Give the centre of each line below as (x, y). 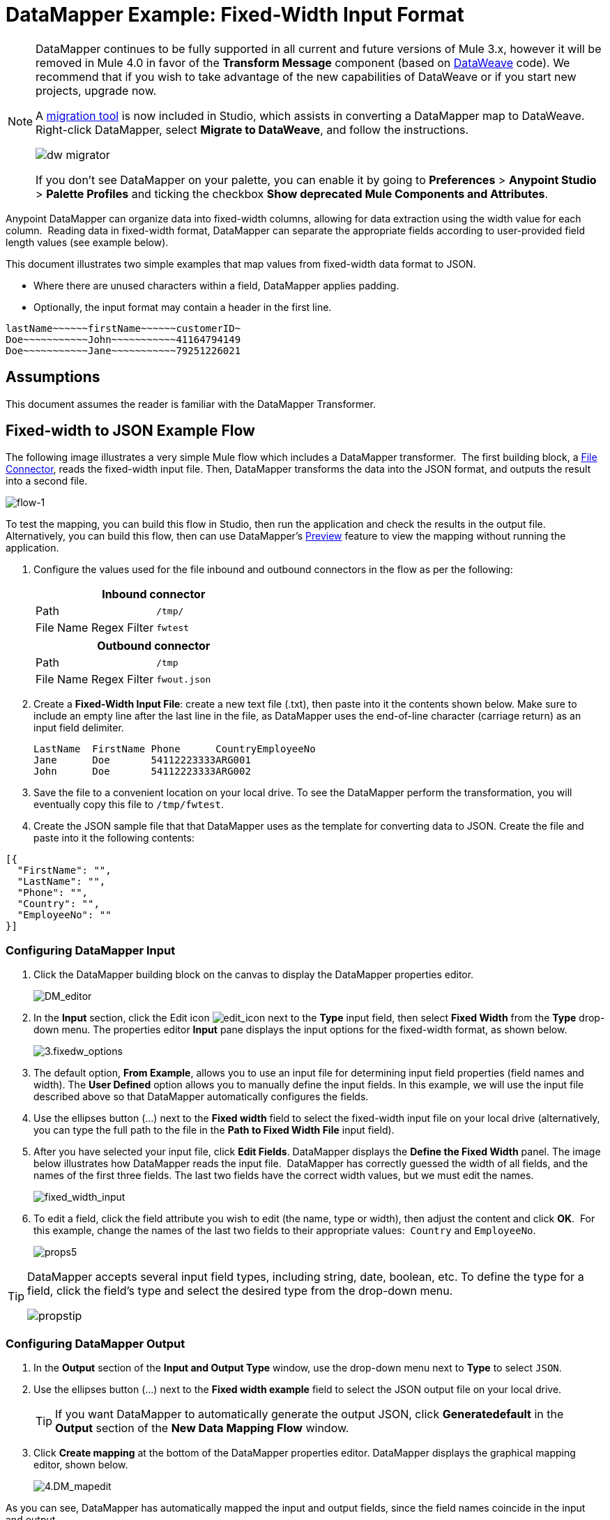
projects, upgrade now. (96, 90)
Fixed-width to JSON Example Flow (130, 431)
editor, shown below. (81, 1464)
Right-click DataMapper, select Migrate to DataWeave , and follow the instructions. (252, 129)
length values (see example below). (87, 242)
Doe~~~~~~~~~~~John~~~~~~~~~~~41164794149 (123, 339)
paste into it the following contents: (114, 838)
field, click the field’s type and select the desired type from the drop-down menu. (240, 1291)
